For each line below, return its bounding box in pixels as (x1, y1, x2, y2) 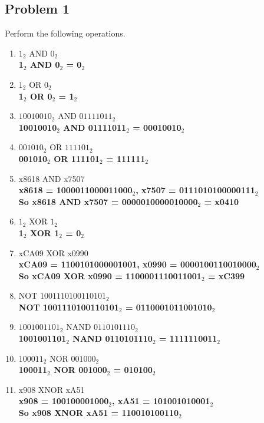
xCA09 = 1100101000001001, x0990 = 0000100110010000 (18, 258, 256, 270)
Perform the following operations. (5, 27, 126, 39)
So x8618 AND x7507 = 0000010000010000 (18, 195, 198, 207)
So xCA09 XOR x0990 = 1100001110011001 (18, 269, 202, 282)
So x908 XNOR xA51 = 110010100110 (18, 407, 179, 419)
